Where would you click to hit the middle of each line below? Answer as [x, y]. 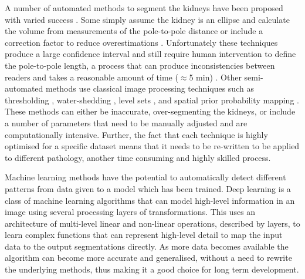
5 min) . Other [215, 77]
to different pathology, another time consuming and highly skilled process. [138, 157]
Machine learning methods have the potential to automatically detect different [145, 177]
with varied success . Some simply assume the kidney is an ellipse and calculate [147, 19]
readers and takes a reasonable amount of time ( [91, 77]
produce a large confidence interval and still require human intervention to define [150, 54]
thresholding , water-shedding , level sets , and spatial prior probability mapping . [152, 100]
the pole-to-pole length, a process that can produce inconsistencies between [140, 65]
